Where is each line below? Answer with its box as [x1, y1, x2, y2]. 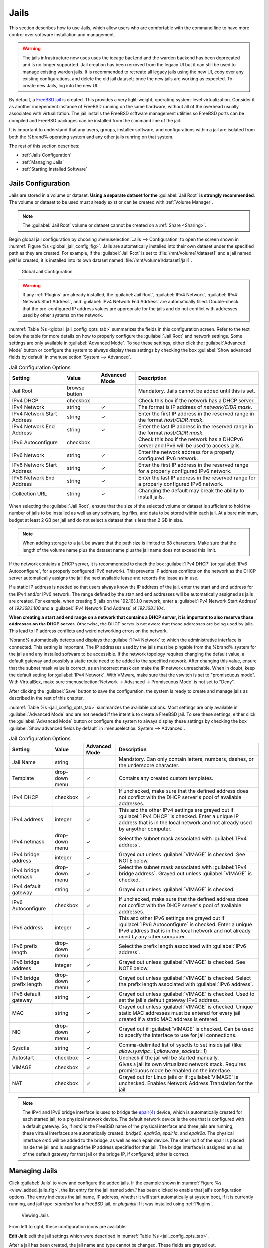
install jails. [138, 493, 164, 500]
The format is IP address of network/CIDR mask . [138, 403, 253, 410]
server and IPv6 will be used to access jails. [138, 442, 241, 449]
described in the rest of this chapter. [9, 695, 84, 701]
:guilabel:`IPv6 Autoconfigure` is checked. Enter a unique [119, 921, 252, 928]
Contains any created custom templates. [119, 774, 214, 781]
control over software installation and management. [9, 31, 115, 37]
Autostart [12, 1054, 34, 1061]
